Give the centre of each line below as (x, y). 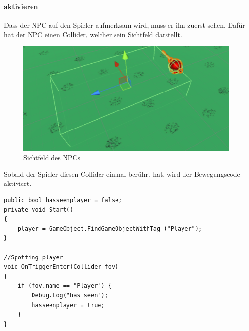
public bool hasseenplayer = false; (63, 200)
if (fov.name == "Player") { (65, 286)
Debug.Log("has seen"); (70, 295)
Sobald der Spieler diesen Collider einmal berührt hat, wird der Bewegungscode (122, 174)
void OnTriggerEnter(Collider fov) (61, 267)
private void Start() (39, 210)
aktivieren (21, 6)
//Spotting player (33, 257)
